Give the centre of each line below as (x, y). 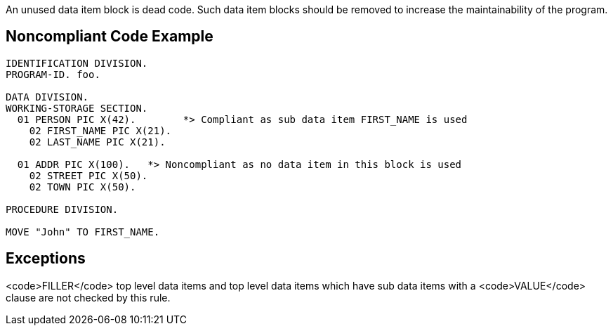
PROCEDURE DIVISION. (62, 209)
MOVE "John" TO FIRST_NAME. (83, 232)
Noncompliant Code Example (110, 37)
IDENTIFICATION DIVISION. (77, 63)
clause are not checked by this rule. (88, 297)
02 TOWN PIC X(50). (83, 187)
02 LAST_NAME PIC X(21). (97, 142)
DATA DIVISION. (47, 97)
